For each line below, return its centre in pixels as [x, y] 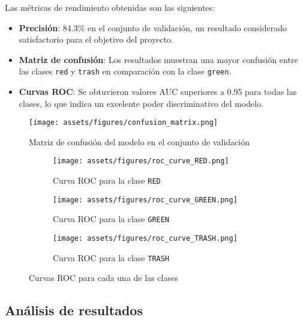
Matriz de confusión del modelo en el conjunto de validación [139, 141]
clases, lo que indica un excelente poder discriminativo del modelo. [141, 103]
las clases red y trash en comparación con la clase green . [125, 71]
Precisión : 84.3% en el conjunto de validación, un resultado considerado [153, 27]
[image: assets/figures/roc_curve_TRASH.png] [145, 239]
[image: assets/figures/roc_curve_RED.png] [141, 161]
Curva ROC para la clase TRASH [111, 257]
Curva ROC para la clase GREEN [111, 219]
